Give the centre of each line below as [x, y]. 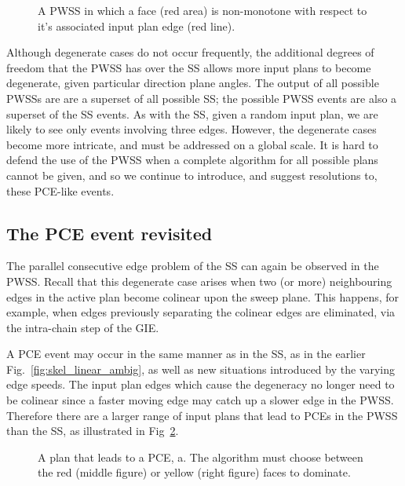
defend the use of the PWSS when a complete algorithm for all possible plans [192, 160]
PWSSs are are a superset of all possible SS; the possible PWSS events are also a [202, 98]
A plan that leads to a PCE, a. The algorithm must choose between [201, 457]
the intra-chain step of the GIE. [83, 327]
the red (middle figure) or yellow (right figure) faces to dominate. [194, 472]
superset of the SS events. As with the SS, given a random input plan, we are [192, 113]
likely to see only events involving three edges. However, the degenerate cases [192, 129]
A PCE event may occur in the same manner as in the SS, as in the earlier [186, 354]
